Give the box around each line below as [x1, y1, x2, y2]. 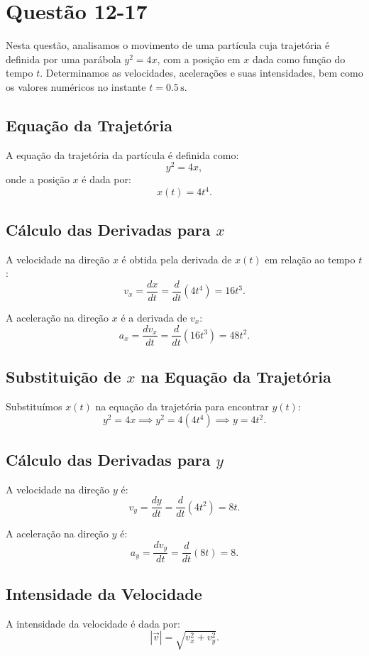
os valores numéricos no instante [6, 79, 146, 94]
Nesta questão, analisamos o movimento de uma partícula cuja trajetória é [6, 38, 330, 53]
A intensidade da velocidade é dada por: [6, 616, 180, 630]
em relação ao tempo [265, 251, 356, 266]
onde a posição [6, 172, 70, 187]
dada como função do [253, 51, 346, 66]
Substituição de [6, 365, 121, 387]
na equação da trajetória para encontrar [95, 398, 269, 413]
